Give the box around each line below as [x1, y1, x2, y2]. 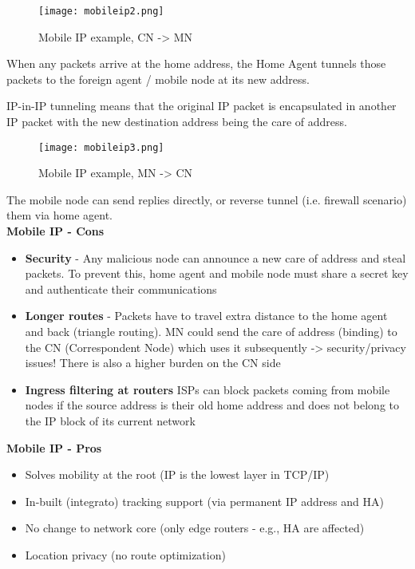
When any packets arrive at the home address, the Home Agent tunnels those [6, 55, 386, 72]
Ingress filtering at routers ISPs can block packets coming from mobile [25, 381, 390, 397]
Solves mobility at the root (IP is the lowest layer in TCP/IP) [25, 466, 330, 483]
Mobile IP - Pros [6, 439, 102, 456]
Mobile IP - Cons [6, 223, 105, 239]
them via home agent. [6, 207, 113, 223]
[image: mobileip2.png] [38, 6, 164, 17]
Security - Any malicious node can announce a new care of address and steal [25, 249, 406, 266]
